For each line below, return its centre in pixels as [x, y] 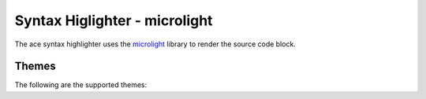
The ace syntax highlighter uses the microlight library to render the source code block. [155, 44]
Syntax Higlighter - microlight [114, 20]
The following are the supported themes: [81, 85]
